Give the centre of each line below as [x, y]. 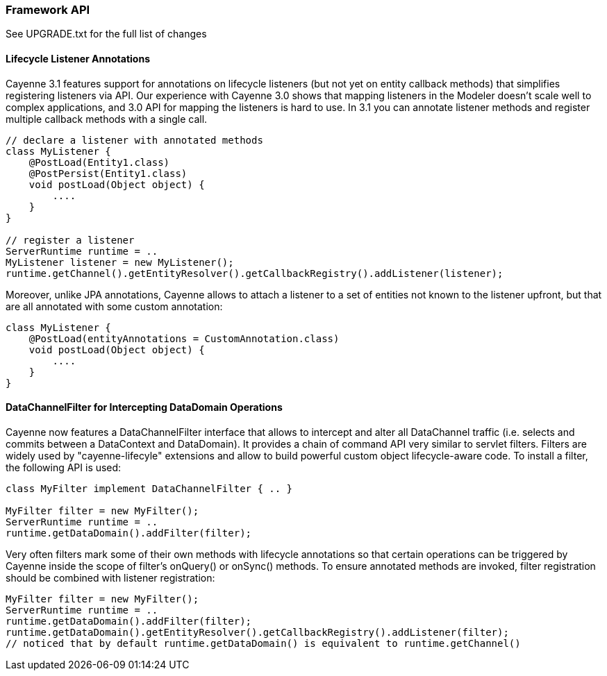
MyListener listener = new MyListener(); [120, 262]
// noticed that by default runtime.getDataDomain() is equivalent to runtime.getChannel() [263, 643]
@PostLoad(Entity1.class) [99, 162]
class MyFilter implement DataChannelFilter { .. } [149, 488]
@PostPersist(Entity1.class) [108, 173]
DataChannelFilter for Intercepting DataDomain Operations [144, 407]
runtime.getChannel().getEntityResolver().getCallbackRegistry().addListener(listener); [255, 273]
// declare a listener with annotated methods [134, 140]
